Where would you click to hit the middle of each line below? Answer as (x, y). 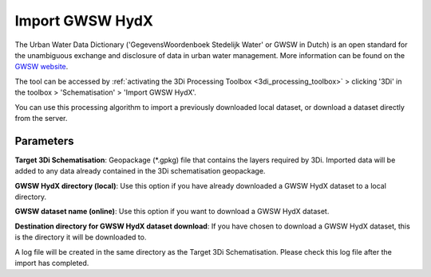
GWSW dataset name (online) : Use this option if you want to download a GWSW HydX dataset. (172, 212)
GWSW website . (42, 67)
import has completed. (52, 263)
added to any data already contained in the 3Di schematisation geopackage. (140, 171)
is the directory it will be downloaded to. (81, 237)
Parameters (44, 140)
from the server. (41, 118)
